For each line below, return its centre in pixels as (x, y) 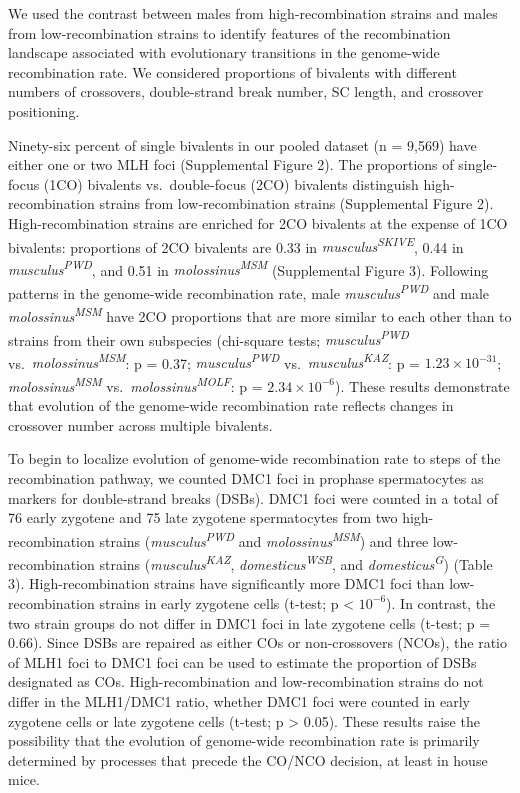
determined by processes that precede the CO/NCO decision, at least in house (248, 759)
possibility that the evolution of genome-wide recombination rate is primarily (244, 740)
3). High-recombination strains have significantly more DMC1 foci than (226, 583)
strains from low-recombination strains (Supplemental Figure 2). (296, 203)
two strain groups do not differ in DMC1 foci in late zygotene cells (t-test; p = (249, 622)
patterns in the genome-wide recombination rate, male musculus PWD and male (249, 291)
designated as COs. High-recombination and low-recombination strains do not (246, 681)
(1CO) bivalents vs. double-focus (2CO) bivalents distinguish (231, 183)
